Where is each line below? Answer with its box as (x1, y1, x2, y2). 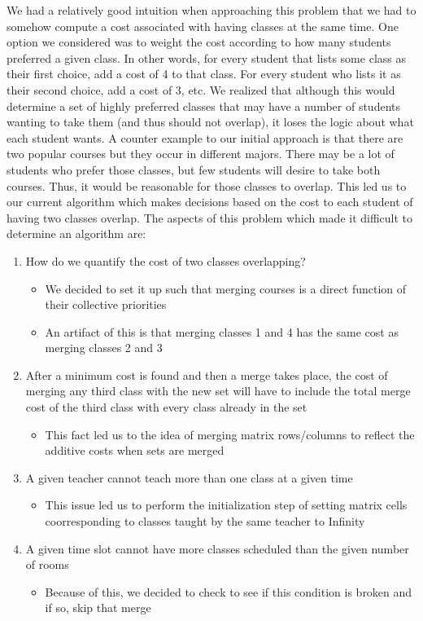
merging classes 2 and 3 (45, 339, 163, 356)
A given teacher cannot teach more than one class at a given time (25, 469, 353, 486)
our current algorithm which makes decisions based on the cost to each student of (7, 193, 413, 210)
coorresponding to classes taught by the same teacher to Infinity (45, 513, 365, 530)
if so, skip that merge (45, 599, 151, 616)
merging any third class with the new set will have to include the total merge (25, 382, 411, 399)
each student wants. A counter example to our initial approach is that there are (7, 129, 403, 146)
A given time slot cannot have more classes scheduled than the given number (25, 540, 409, 557)
